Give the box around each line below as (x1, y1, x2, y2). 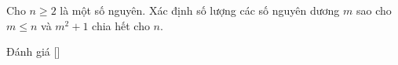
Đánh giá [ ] (6, 43, 60, 60)
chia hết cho (92, 17, 150, 33)
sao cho (356, 2, 392, 18)
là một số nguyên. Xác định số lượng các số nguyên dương (60, 2, 340, 18)
